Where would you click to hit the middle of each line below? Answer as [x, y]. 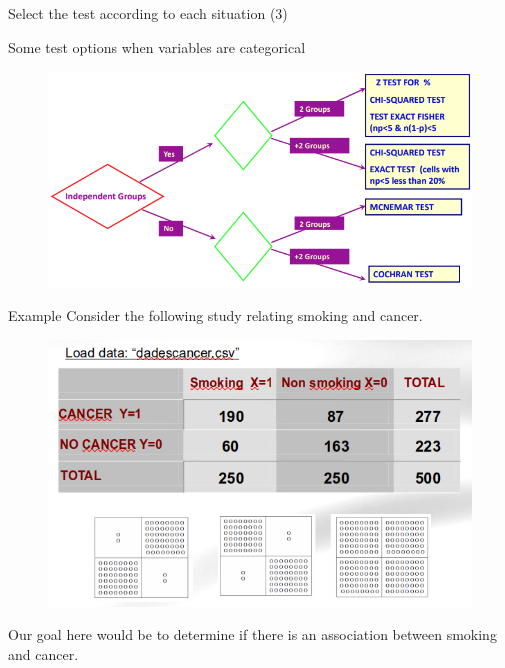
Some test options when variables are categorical [157, 46]
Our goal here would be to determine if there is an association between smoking [252, 634]
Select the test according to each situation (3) [148, 13]
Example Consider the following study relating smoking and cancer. [215, 315]
